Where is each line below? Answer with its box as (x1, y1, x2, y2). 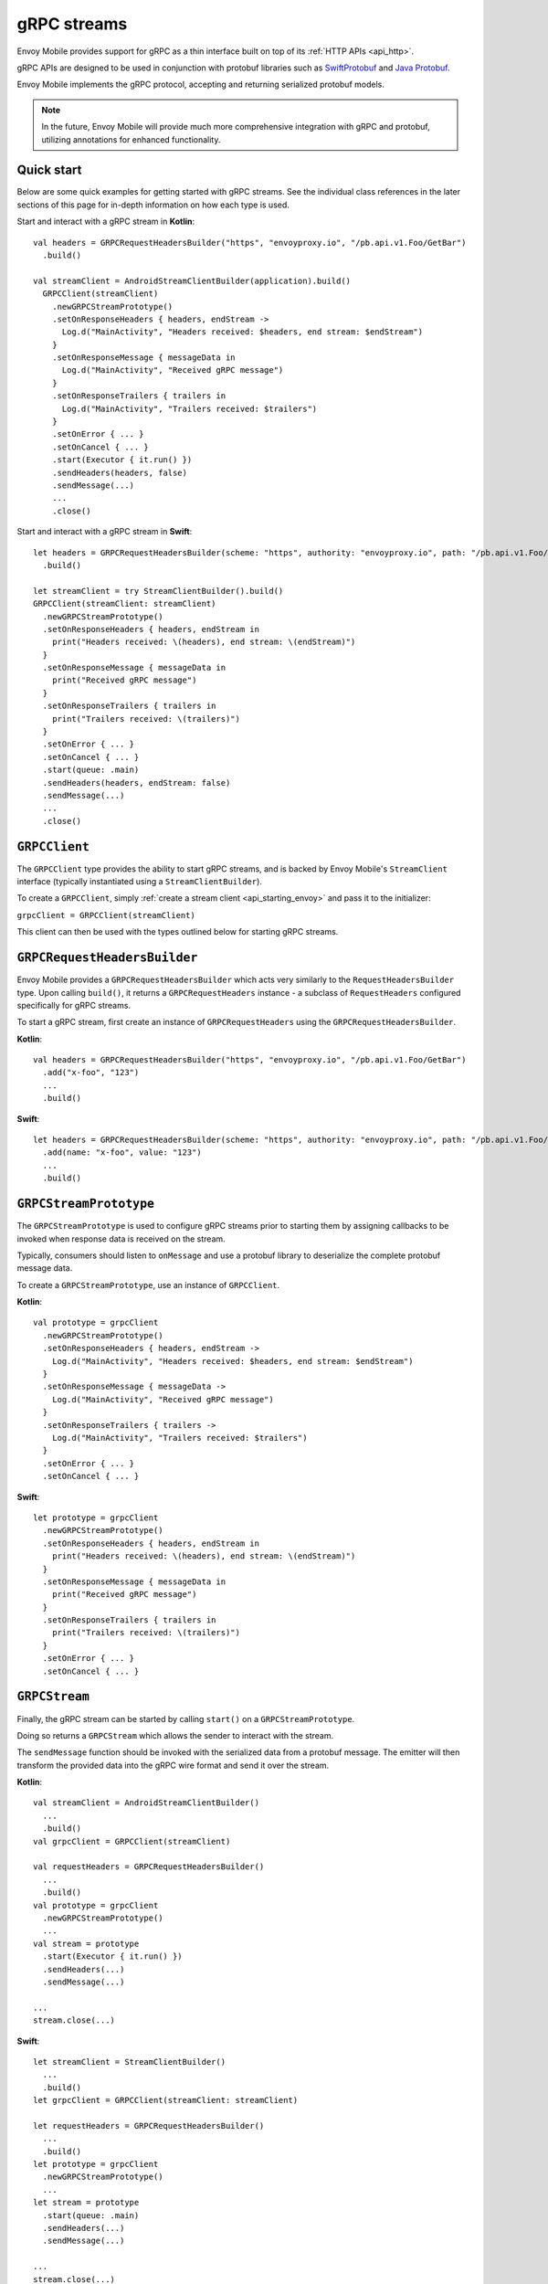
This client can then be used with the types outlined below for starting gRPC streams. (16, 926, 339, 937)
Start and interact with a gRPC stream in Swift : (16, 526, 193, 537)
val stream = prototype (33, 1938, 140, 1949)
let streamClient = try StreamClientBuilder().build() (33, 586, 284, 596)
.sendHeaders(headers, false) (51, 467, 187, 478)
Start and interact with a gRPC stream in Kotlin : (16, 216, 195, 227)
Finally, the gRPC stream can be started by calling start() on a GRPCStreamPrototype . (16, 1713, 355, 1724)
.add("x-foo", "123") (42, 1067, 140, 1078)
